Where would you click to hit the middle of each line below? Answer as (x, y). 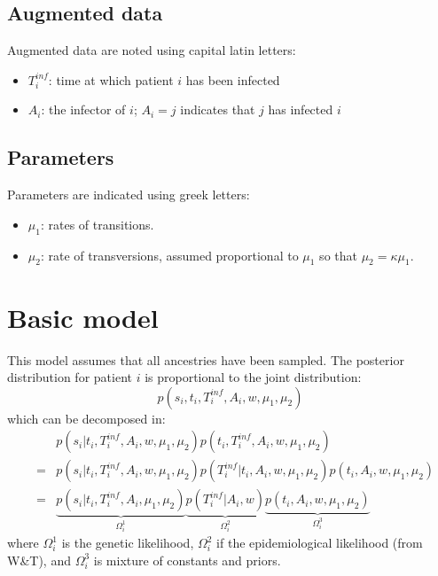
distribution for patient (70, 377)
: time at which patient (111, 79)
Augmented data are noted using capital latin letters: (152, 50)
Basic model (83, 317)
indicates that (218, 109)
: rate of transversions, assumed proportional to (169, 255)
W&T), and (39, 560)
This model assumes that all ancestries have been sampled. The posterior (206, 359)
